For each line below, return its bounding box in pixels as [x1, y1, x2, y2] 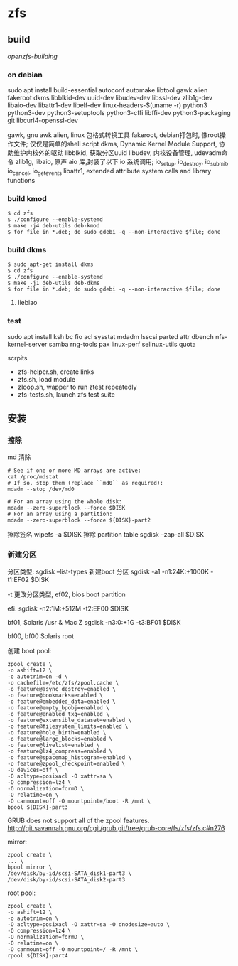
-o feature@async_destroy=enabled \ [7, 685, 116, 692]
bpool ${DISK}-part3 [7, 803, 69, 811]
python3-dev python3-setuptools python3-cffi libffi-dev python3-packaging [7, 109, 231, 117]
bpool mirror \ [7, 864, 53, 871]
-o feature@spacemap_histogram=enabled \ [7, 753, 132, 761]
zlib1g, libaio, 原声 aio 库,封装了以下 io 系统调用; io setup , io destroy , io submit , [15, 158, 229, 168]
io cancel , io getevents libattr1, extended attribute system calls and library [7, 167, 212, 177]
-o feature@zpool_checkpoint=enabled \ [7, 760, 126, 767]
